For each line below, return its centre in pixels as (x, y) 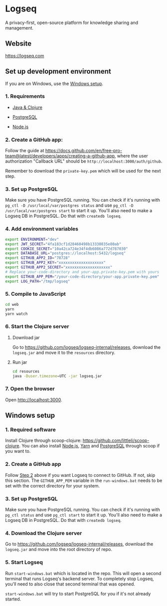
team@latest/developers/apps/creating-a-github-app (60, 156)
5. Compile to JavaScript (35, 294)
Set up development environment (58, 71)
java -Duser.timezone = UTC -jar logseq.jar (57, 376)
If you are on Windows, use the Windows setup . (54, 84)
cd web (12, 304)
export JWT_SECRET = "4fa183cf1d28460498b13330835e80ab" (63, 244)
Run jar (20, 362)
